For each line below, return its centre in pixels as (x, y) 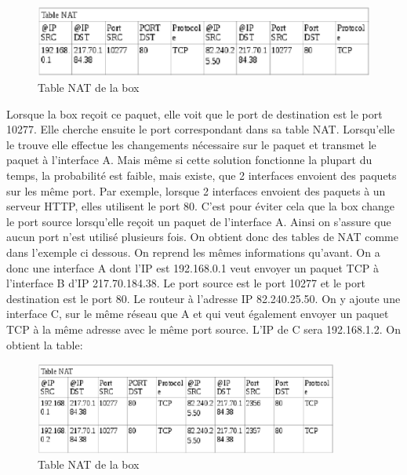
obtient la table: (45, 344)
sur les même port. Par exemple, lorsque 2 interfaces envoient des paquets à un (196, 190)
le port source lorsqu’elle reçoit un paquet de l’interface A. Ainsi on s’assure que (199, 221)
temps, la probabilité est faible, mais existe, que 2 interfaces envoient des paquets (202, 175)
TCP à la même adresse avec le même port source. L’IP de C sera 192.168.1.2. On (203, 329)
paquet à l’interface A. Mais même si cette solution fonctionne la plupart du (189, 160)
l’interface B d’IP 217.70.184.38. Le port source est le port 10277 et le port (186, 283)
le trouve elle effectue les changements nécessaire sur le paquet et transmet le (191, 144)
